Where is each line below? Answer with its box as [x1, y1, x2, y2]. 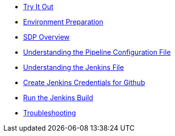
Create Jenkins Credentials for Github [23, 78, 145, 87]
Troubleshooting [23, 109, 76, 117]
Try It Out [23, 2, 54, 11]
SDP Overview [23, 33, 70, 41]
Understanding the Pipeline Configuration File [23, 48, 171, 56]
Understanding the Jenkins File [23, 63, 124, 71]
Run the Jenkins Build [23, 93, 93, 102]
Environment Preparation [23, 18, 104, 26]
